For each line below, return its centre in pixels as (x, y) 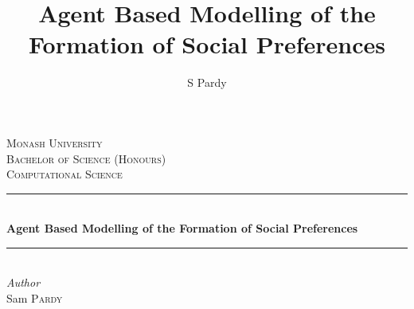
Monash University (55, 142)
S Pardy (207, 82)
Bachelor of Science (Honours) (86, 158)
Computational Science (64, 174)
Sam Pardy (35, 298)
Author (23, 282)
